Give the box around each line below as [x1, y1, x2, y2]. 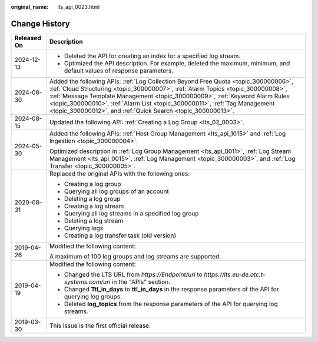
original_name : [11, 4, 49, 10]
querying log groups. [64, 292, 122, 300]
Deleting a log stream [64, 217, 124, 225]
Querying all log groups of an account [64, 187, 169, 195]
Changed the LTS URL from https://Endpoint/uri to [64, 270, 203, 278]
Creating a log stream [64, 202, 124, 210]
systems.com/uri [64, 277, 111, 285]
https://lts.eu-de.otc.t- [204, 270, 266, 278]
